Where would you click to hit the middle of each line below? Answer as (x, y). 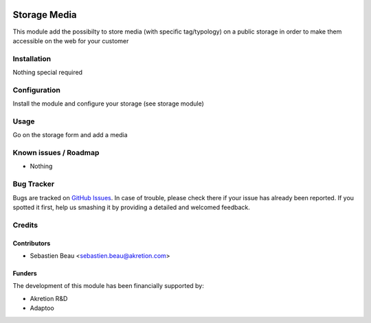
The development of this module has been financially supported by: (108, 286)
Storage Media (45, 15)
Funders (25, 273)
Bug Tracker (34, 184)
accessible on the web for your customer (71, 40)
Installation (32, 58)
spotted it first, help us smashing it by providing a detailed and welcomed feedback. (131, 207)
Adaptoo (42, 308)
